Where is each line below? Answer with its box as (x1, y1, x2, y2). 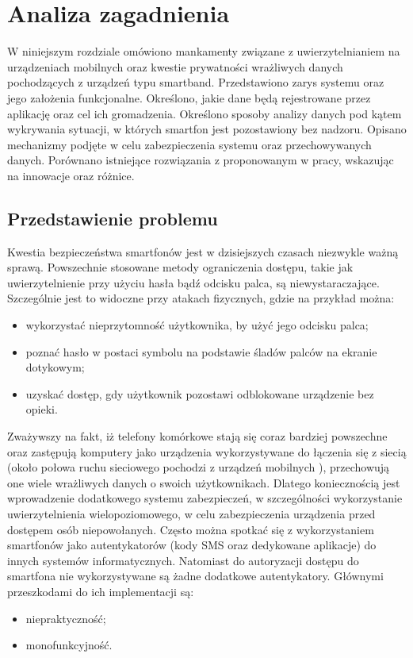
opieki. (25, 401, 58, 418)
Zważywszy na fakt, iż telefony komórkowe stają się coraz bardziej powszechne (7, 428, 388, 444)
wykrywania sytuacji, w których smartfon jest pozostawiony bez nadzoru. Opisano (7, 121, 407, 137)
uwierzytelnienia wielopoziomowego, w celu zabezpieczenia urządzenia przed (7, 505, 376, 521)
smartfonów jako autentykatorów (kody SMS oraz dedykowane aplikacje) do (7, 537, 377, 553)
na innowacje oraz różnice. (7, 167, 135, 183)
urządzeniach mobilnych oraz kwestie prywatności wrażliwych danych (7, 58, 343, 75)
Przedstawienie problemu (7, 206, 218, 230)
